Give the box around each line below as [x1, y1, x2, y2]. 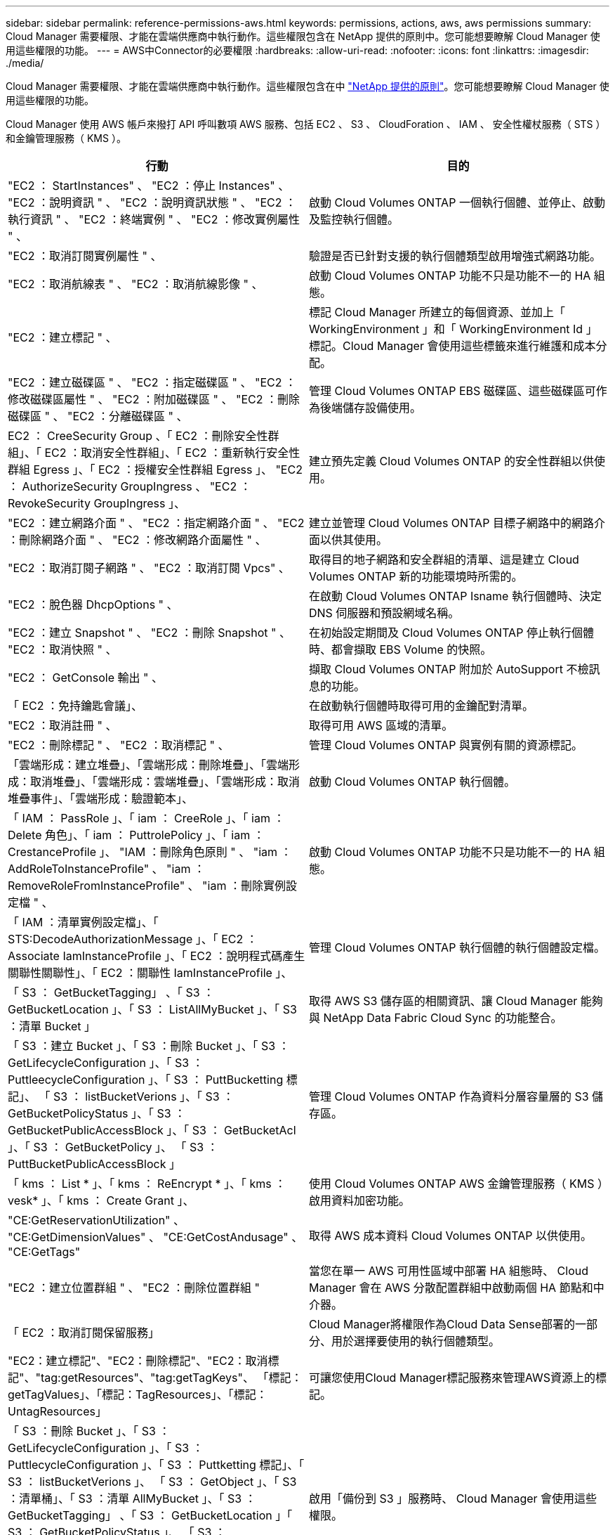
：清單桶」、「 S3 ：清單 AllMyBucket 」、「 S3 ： [8, 1491, 256, 1505]
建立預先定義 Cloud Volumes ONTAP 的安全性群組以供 [309, 454, 594, 468]
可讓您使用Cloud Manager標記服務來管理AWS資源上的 [309, 1371, 596, 1385]
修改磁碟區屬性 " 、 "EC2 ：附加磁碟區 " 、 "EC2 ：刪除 [8, 392, 300, 406]
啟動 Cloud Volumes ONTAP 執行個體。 [309, 775, 515, 789]
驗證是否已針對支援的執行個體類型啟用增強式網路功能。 [309, 249, 602, 263]
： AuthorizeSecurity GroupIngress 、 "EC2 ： [8, 479, 251, 493]
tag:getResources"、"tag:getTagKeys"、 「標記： [40, 1371, 303, 1385]
